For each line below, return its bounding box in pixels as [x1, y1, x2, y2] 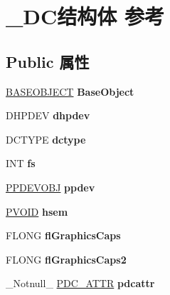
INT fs [6, 156, 36, 171]
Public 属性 [6, 50, 90, 72]
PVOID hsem [6, 204, 68, 219]
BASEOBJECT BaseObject [6, 84, 134, 99]
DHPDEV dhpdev [6, 108, 90, 123]
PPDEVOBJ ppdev [6, 179, 95, 194]
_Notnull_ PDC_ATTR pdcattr [6, 276, 155, 291]
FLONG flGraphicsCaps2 [6, 251, 127, 266]
